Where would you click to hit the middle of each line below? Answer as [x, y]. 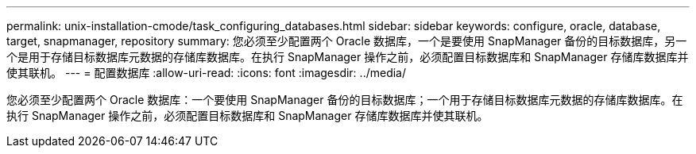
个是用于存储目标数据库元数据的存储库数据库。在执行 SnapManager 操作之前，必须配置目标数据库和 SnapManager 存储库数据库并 [348, 57]
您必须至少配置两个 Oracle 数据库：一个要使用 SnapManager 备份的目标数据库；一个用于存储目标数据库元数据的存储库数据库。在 [345, 100]
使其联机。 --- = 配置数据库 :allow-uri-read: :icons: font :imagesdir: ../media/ [207, 73]
